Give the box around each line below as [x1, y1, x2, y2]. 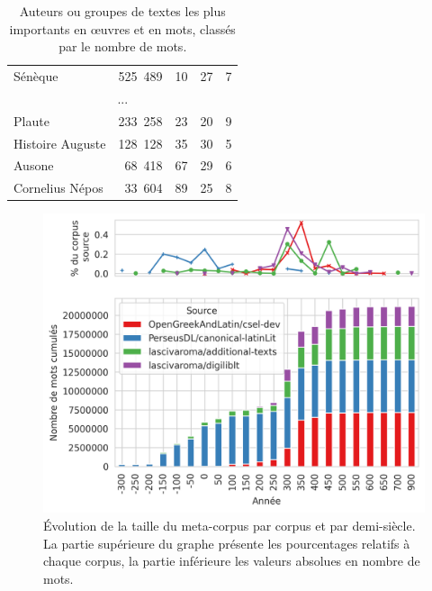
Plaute [13, 111, 49, 130]
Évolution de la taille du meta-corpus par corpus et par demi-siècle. [43, 516, 416, 535]
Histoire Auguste [13, 133, 106, 152]
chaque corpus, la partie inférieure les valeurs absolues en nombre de [43, 551, 420, 570]
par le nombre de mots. [58, 37, 187, 56]
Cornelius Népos [13, 178, 103, 197]
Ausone [13, 156, 54, 175]
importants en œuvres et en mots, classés [9, 19, 236, 38]
